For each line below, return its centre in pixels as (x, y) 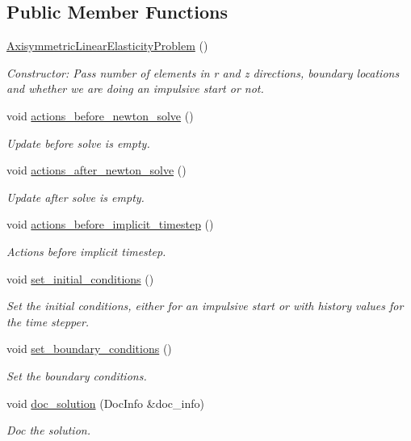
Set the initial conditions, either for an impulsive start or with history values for (205, 306)
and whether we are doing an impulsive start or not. (135, 88)
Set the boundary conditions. (77, 375)
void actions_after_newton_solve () (96, 170)
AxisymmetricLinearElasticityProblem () (107, 46)
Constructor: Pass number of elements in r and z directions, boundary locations (203, 72)
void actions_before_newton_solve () (100, 115)
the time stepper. (48, 321)
